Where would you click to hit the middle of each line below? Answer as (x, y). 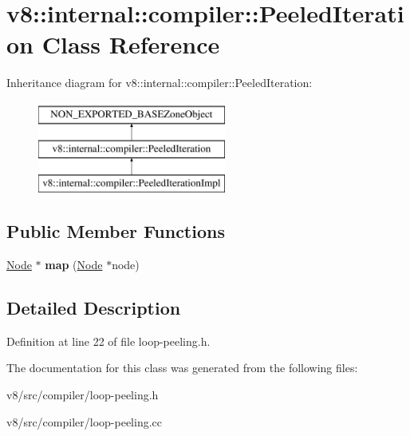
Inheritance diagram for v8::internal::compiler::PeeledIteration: (160, 83)
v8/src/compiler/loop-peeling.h (83, 395)
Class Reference (131, 44)
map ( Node (74, 265)
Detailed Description (94, 308)
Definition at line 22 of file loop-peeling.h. (108, 341)
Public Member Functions (116, 231)
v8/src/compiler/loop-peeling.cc (84, 421)
